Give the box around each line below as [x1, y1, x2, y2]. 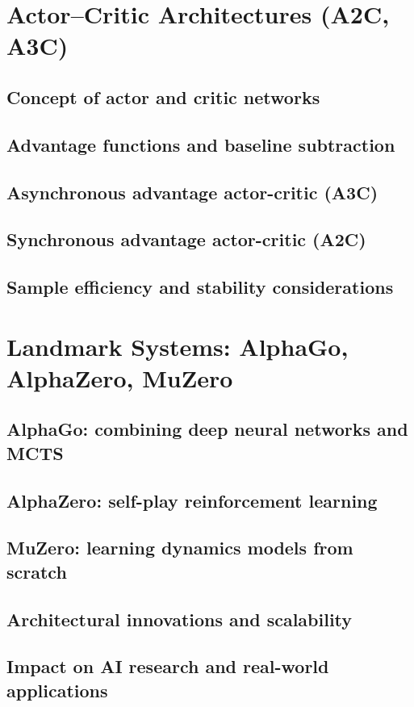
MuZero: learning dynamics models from [6, 535, 353, 560]
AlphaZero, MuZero [6, 361, 233, 394]
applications [6, 677, 108, 702]
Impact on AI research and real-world [6, 654, 329, 679]
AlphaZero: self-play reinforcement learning [6, 487, 378, 512]
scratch [6, 558, 67, 584]
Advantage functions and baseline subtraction [6, 132, 395, 157]
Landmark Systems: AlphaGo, [6, 329, 349, 362]
